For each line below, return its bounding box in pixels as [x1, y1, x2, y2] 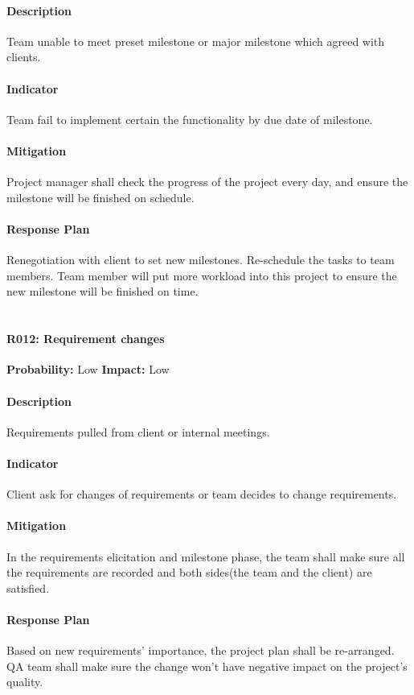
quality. [6, 673, 43, 690]
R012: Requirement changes [6, 330, 165, 347]
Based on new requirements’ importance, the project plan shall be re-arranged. [6, 642, 395, 659]
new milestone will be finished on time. [6, 283, 199, 300]
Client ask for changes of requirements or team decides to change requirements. [6, 486, 397, 503]
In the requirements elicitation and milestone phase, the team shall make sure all [6, 548, 405, 565]
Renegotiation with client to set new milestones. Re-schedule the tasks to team [6, 251, 395, 268]
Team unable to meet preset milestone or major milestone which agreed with [6, 32, 385, 49]
